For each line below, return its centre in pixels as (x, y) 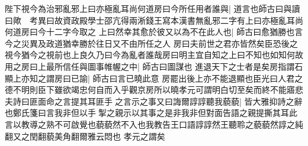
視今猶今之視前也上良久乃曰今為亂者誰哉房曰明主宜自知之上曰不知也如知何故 (154, 55)
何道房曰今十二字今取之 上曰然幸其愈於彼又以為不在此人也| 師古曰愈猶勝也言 (154, 32)
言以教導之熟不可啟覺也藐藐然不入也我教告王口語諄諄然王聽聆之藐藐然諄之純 (154, 124)
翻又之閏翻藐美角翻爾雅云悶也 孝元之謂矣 (85, 136)
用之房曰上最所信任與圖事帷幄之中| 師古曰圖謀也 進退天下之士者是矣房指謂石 (154, 66)
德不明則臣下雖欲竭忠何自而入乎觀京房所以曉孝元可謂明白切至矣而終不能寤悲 (154, 90)
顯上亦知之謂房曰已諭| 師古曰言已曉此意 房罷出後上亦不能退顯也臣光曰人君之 (154, 78)
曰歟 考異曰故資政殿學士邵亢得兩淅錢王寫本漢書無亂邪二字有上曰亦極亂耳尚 (154, 20)
